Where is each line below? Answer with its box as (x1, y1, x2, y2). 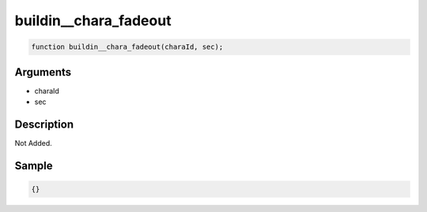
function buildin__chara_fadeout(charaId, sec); (31, 43, 224, 51)
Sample (14, 158, 53, 173)
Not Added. (14, 138, 53, 147)
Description (14, 117, 74, 131)
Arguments (14, 65, 72, 79)
